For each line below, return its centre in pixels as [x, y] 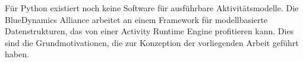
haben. [17, 54]
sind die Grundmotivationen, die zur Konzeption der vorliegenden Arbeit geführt [152, 42]
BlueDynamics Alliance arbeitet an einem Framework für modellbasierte [136, 19]
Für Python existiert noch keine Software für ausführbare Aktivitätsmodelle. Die [152, 8]
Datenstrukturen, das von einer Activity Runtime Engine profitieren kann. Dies [149, 31]
